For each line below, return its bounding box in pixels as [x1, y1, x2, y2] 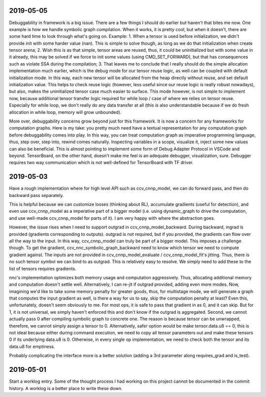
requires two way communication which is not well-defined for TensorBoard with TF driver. [9, 160, 194, 165]
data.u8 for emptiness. [9, 343, 55, 349]
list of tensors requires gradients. [9, 265, 76, 271]
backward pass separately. [9, 192, 64, 198]
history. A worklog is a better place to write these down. [9, 385, 123, 391]
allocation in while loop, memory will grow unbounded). [9, 109, 122, 115]
